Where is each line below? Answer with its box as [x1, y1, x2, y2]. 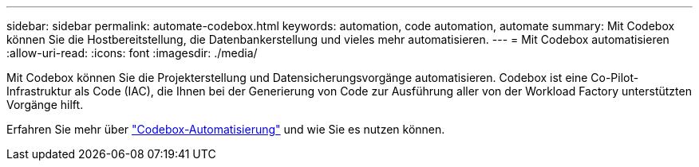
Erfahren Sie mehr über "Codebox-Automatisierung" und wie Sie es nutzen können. [6, 122, 445, 136]
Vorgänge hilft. [6, 98, 84, 111]
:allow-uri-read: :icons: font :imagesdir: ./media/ [6, 46, 258, 60]
